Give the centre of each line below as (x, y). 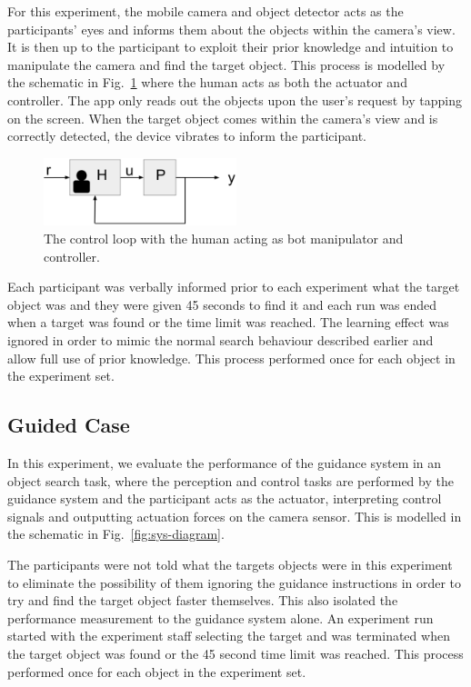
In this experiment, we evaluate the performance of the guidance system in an (225, 463)
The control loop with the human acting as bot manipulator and (224, 239)
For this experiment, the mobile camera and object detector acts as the (205, 11)
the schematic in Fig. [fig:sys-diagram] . (116, 534)
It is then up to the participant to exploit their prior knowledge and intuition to (230, 47)
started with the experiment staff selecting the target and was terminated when (229, 636)
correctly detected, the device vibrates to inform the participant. (187, 136)
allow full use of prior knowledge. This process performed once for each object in (231, 358)
